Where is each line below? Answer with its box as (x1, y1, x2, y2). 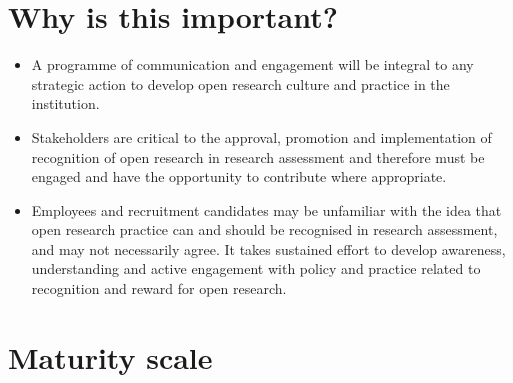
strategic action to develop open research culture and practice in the (31, 73, 450, 94)
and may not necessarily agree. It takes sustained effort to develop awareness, (31, 238, 506, 259)
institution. (31, 93, 100, 114)
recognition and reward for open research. (31, 278, 287, 299)
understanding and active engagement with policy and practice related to (31, 258, 481, 279)
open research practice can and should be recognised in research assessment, (31, 219, 498, 240)
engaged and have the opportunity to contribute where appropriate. (31, 166, 447, 187)
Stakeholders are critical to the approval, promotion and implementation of (31, 126, 492, 147)
